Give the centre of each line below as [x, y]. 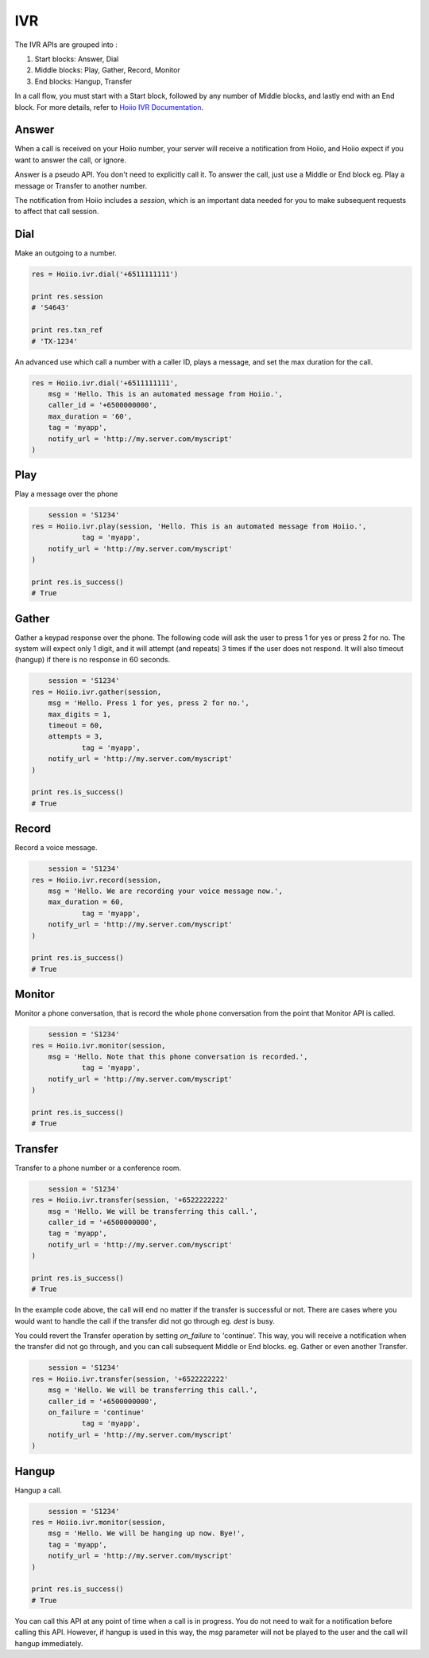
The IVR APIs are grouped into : [66, 45]
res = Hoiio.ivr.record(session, [97, 880]
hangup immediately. [49, 1643]
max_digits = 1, [79, 714]
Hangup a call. [39, 1490]
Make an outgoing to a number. [66, 253]
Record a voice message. [56, 848]
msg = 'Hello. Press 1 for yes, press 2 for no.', [149, 703]
